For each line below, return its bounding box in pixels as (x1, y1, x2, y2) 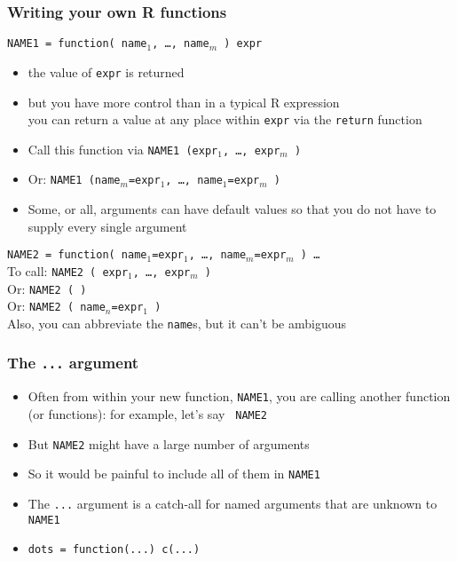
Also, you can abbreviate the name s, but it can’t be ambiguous (7, 313, 347, 332)
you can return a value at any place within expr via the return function (28, 110, 422, 129)
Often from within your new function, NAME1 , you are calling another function (28, 387, 451, 406)
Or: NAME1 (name (28, 170, 121, 188)
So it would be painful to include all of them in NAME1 (28, 464, 320, 483)
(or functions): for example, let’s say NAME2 (28, 405, 268, 423)
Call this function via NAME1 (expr (28, 139, 218, 158)
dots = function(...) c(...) (28, 543, 201, 557)
